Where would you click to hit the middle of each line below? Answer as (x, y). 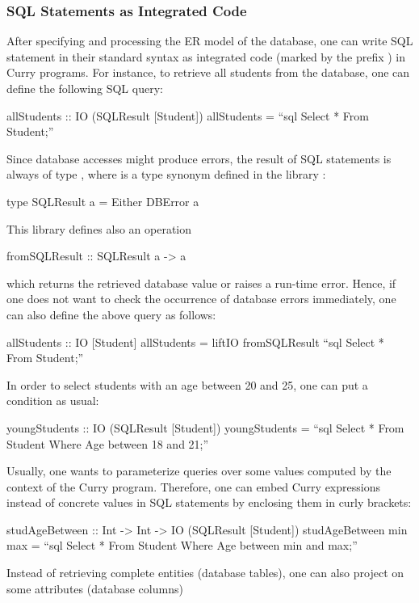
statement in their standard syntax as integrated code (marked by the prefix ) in (206, 56)
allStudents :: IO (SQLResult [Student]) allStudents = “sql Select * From (188, 115)
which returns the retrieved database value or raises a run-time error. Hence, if (201, 283)
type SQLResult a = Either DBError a (103, 201)
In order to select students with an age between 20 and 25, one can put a (187, 384)
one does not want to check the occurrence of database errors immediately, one (201, 299)
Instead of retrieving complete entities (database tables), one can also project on (205, 573)
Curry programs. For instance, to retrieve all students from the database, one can (208, 72)
